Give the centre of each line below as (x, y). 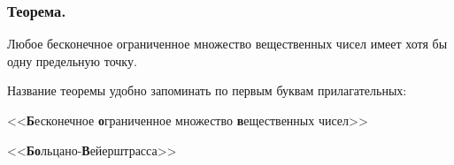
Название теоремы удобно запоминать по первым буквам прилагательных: (207, 90)
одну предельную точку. (72, 60)
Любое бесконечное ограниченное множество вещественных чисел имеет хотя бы (227, 44)
